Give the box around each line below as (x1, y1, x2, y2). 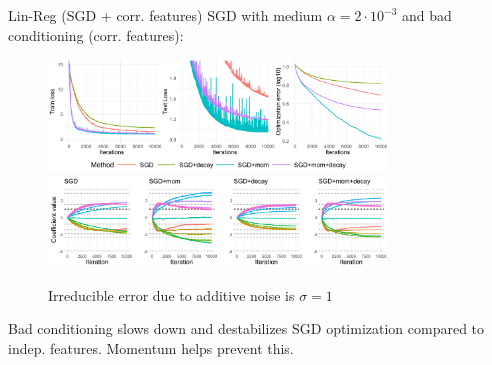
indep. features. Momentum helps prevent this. (8, 337, 294, 358)
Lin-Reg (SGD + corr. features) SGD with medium (8, 5, 323, 25)
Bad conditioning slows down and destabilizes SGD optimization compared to (8, 318, 485, 339)
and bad (402, 5, 452, 25)
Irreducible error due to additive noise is (48, 284, 295, 305)
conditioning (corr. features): (8, 24, 184, 45)
